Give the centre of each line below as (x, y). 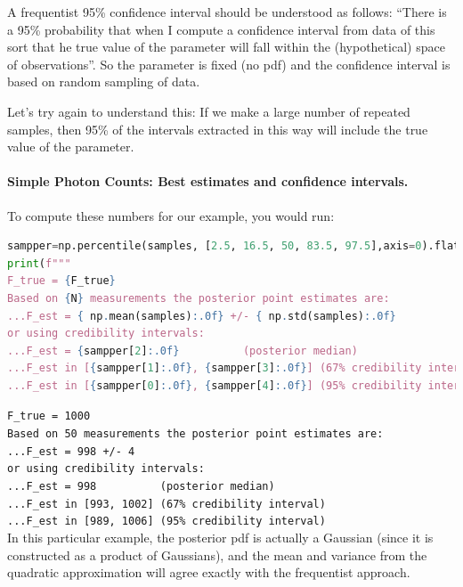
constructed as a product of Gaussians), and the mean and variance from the (217, 554)
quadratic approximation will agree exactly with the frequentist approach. (209, 572)
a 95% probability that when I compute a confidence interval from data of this (221, 29)
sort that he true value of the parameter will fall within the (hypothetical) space (226, 47)
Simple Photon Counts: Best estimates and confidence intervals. (208, 181)
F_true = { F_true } (61, 281)
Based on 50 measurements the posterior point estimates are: (195, 434)
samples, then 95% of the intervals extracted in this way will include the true (218, 129)
